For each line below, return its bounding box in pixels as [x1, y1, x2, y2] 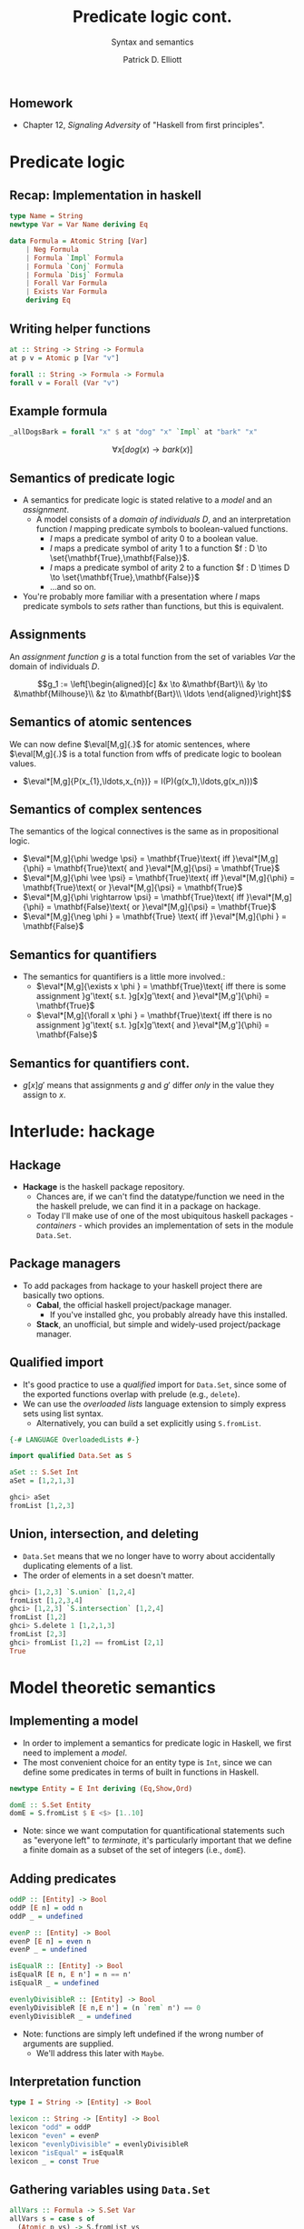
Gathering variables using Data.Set [9, 2182, 211, 2197]
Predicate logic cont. [72, 6, 233, 27]
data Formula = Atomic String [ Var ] [9, 236, 148, 246]
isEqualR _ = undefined [9, 1979, 100, 1988]
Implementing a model [9, 1714, 139, 1729]
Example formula [9, 403, 108, 419]
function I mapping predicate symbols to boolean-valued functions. [35, 523, 289, 534]
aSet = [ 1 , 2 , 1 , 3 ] [9, 1476, 75, 1485]
